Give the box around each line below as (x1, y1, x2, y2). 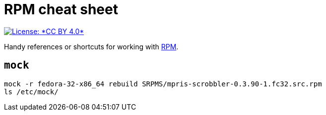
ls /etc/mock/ (4, 87, 59, 96)
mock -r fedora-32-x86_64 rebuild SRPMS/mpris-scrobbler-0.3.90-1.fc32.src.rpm (4, 79, 322, 88)
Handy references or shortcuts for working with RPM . (4, 42, 179, 51)
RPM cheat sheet (4, 1, 118, 18)
